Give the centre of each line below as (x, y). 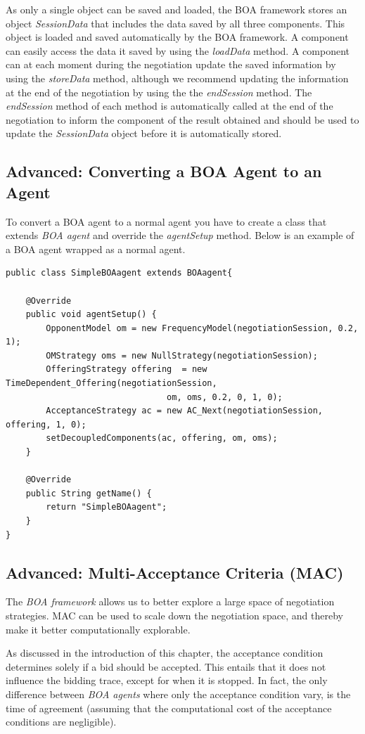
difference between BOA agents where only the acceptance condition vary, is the (178, 694)
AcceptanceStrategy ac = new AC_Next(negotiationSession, (185, 411)
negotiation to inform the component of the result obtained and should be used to (182, 119)
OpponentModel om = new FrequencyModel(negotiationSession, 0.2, (202, 328)
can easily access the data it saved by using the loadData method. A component (178, 50)
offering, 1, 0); (46, 424)
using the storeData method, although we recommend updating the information (177, 78)
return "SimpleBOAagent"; (107, 507)
